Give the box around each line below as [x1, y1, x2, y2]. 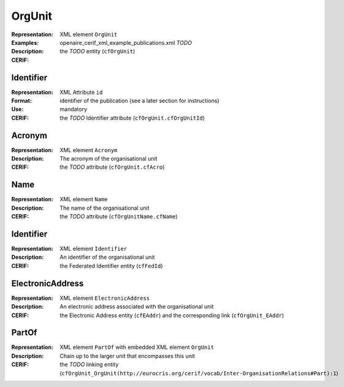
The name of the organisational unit [59, 204, 150, 212]
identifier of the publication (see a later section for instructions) [59, 97, 220, 104]
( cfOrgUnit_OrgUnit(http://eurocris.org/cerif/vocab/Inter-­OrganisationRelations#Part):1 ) [59, 369, 338, 377]
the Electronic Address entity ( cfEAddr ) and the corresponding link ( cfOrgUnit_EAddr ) [59, 312, 285, 319]
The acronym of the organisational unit [59, 155, 158, 163]
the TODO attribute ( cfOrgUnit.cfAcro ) [59, 163, 165, 171]
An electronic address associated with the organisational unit [59, 303, 214, 310]
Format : [11, 97, 32, 104]
